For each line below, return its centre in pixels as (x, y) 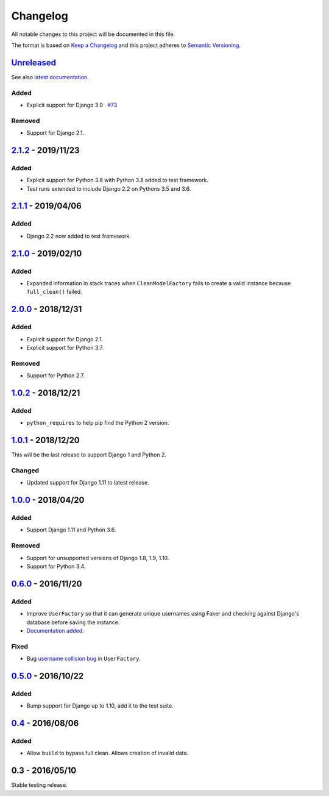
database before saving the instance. (73, 622)
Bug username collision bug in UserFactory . (84, 659)
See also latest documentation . (50, 77)
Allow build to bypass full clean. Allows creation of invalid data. (108, 753)
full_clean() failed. (54, 292)
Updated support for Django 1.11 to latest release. (88, 483)
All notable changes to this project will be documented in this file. (93, 34)
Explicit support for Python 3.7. (65, 347)
